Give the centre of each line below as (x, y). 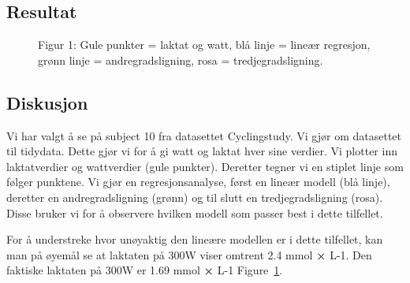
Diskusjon (47, 102)
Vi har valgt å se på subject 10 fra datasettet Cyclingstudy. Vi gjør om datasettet (204, 135)
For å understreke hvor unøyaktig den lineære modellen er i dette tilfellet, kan (195, 239)
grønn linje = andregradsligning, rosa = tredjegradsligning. (181, 60)
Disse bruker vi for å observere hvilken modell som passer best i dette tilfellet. (195, 212)
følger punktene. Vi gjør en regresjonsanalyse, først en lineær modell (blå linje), (198, 182)
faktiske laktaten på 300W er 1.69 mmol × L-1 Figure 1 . (145, 270)
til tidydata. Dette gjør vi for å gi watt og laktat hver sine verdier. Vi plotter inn (202, 151)
